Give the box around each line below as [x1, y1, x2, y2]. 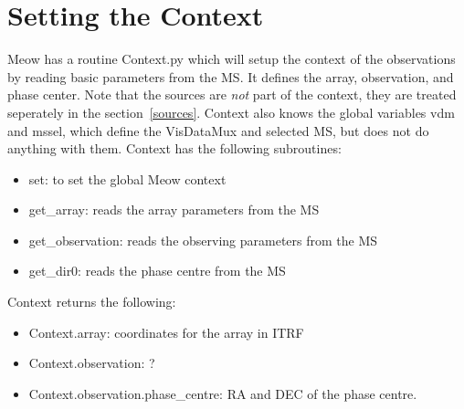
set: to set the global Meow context [28, 169, 227, 188]
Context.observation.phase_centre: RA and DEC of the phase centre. [28, 383, 417, 403]
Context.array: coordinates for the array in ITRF [28, 322, 304, 341]
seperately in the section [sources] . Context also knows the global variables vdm [7, 102, 455, 121]
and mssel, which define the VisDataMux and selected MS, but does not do [7, 121, 429, 140]
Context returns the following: [7, 292, 176, 311]
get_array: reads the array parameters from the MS [28, 200, 320, 219]
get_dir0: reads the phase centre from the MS [28, 261, 286, 280]
